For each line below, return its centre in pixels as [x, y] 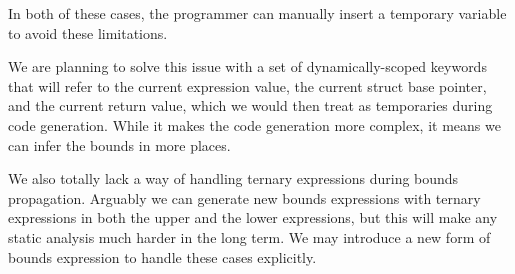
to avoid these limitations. [88, 32]
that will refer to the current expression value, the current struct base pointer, [247, 85]
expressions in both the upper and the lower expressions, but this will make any [253, 217]
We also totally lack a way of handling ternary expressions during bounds [233, 178]
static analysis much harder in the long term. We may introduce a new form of [249, 236]
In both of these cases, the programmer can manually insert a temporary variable [257, 13]
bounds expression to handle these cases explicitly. [162, 256]
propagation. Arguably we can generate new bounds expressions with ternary [244, 197]
